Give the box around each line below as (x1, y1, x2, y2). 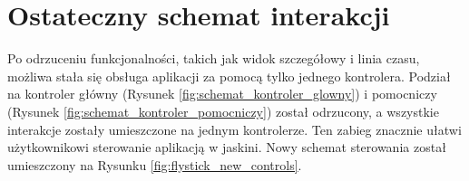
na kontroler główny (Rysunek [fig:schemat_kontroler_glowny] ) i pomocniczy (7, 84, 437, 103)
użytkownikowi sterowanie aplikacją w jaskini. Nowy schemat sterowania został (7, 138, 446, 157)
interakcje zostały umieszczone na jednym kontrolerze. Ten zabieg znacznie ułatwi (7, 119, 462, 138)
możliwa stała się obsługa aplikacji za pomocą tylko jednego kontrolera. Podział (7, 66, 451, 85)
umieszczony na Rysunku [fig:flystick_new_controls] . (7, 155, 302, 174)
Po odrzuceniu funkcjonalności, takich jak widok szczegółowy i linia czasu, (7, 49, 420, 68)
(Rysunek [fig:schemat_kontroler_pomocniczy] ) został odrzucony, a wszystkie (7, 101, 439, 120)
